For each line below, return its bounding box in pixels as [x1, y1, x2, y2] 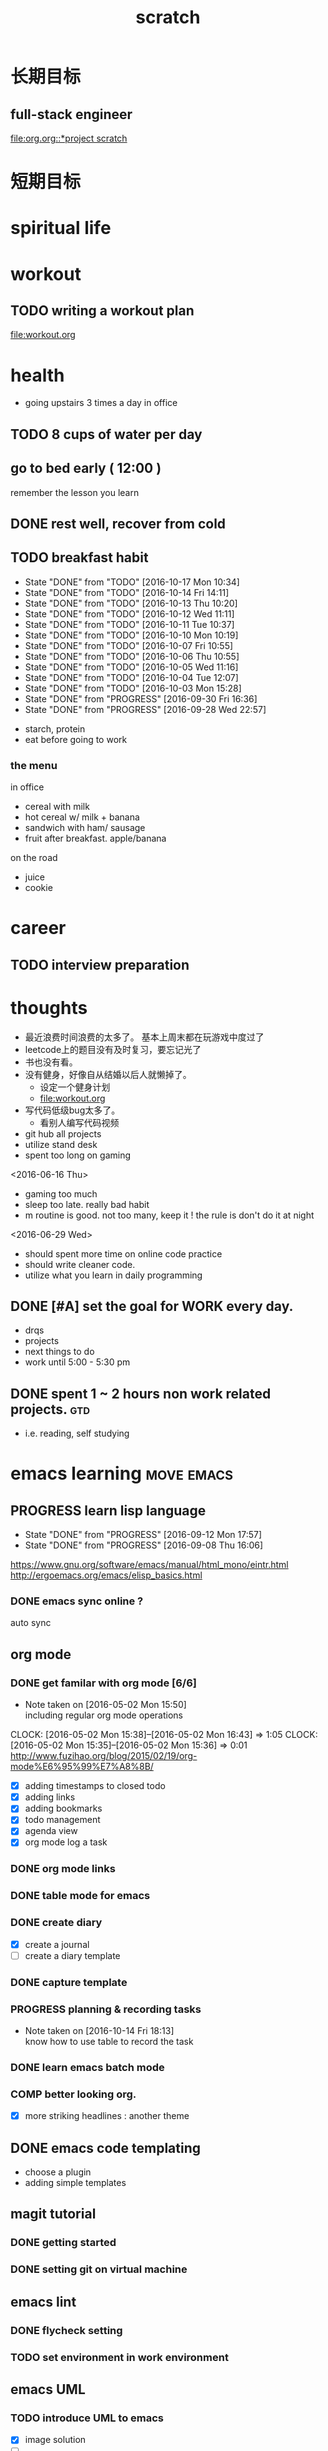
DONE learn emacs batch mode [10, 2060, 165, 2074]
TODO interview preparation [10, 956, 190, 973]
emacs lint [10, 2293, 77, 2310]
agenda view [24, 1825, 78, 1837]
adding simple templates [24, 2177, 127, 2189]
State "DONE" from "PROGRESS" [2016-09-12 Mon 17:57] [24, 1529, 263, 1541]
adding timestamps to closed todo [24, 1780, 166, 1792]
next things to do [24, 1346, 95, 1358]
